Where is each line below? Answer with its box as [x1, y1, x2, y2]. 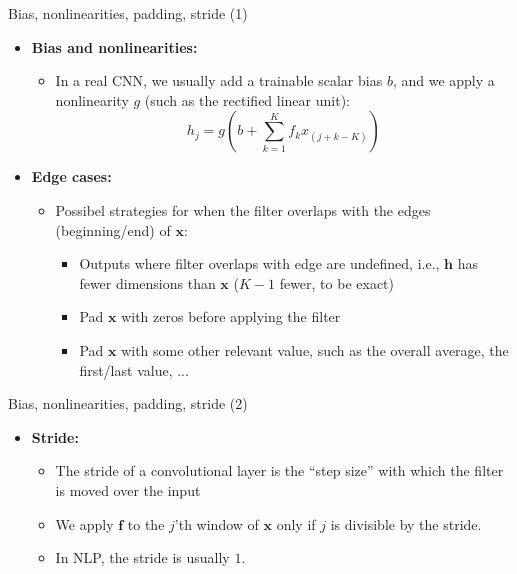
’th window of [174, 513, 259, 534]
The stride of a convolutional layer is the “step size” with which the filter [55, 460, 504, 481]
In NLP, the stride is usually [55, 547, 230, 568]
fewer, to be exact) [279, 272, 394, 293]
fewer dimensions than [79, 272, 216, 293]
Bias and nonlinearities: [31, 36, 198, 57]
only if [276, 513, 316, 534]
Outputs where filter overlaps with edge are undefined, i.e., [79, 253, 440, 274]
